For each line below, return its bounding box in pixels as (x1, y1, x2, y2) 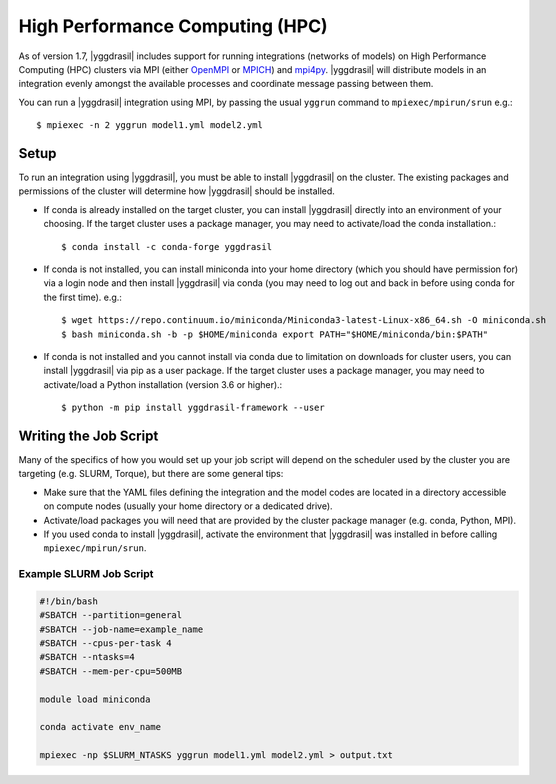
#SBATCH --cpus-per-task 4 (39, 638, 172, 649)
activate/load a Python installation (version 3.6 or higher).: (43, 378, 283, 390)
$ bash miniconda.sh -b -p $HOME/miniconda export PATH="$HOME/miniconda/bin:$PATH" (61, 328, 489, 340)
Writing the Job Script (18, 427, 159, 444)
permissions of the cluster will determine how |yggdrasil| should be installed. (18, 185, 335, 197)
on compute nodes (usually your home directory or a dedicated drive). (43, 500, 334, 512)
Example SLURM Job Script (18, 567, 154, 581)
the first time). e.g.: (43, 291, 122, 303)
